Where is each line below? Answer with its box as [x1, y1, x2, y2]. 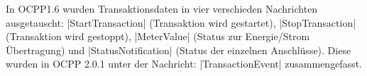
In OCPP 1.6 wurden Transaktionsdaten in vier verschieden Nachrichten [6, 1, 318, 15]
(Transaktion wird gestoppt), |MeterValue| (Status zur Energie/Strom [6, 29, 310, 44]
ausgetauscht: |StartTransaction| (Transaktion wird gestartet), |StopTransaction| [6, 15, 356, 30]
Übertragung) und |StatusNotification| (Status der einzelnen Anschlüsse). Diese [6, 42, 351, 57]
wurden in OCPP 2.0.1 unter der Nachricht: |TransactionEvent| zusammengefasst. [6, 56, 363, 71]
